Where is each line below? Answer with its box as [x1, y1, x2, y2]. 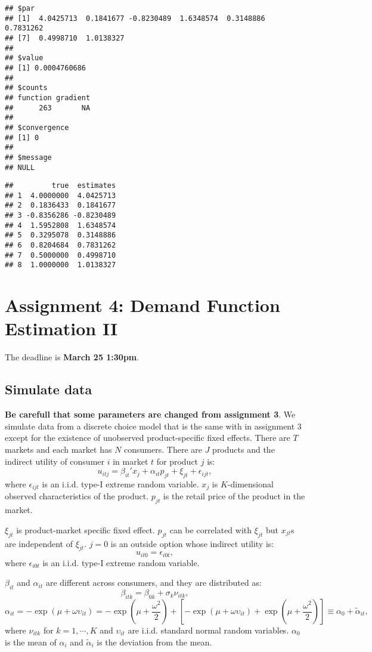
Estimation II [5, 316, 118, 341]
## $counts [5, 84, 48, 92]
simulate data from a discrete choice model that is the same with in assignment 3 [5, 419, 302, 432]
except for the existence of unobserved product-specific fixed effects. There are [5, 431, 290, 444]
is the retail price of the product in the [163, 490, 305, 502]
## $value [5, 54, 44, 63]
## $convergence [5, 123, 69, 132]
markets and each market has [5, 443, 112, 455]
